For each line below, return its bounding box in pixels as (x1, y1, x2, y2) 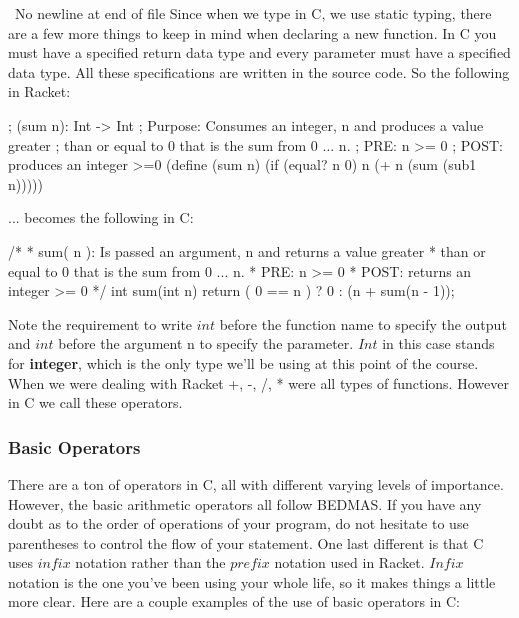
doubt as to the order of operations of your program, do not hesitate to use (8, 513, 469, 534)
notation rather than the (75, 552, 226, 573)
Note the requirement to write (8, 313, 193, 334)
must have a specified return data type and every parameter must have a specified (8, 42, 511, 63)
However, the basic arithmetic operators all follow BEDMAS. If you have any (8, 493, 482, 514)
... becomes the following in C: (8, 207, 194, 228)
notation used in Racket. (274, 552, 425, 573)
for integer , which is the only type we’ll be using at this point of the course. (8, 352, 479, 373)
